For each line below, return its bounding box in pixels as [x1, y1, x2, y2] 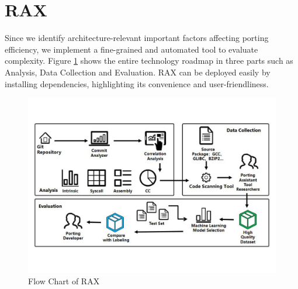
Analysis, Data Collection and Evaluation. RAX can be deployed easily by [5, 66, 271, 78]
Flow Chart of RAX [28, 275, 100, 287]
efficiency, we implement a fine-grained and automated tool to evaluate [5, 43, 258, 55]
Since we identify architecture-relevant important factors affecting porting [5, 32, 269, 44]
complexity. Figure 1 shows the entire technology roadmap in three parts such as [5, 54, 293, 67]
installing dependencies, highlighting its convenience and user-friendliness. [5, 77, 269, 90]
